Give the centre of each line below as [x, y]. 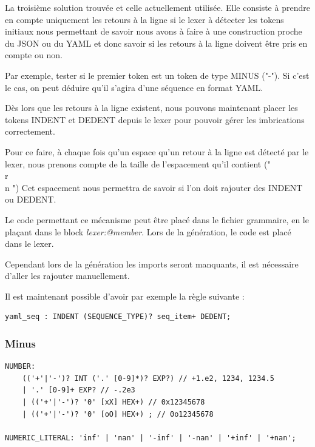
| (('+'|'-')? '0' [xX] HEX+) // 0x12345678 [113, 402]
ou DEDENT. [31, 199]
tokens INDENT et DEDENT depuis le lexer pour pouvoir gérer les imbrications [155, 119]
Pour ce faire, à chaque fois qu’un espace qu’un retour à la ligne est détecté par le [157, 151]
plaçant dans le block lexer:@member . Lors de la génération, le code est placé [148, 231]
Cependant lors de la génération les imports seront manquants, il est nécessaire [152, 264]
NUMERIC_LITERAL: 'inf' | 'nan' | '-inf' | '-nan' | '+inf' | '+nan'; [151, 438]
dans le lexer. [29, 244]
